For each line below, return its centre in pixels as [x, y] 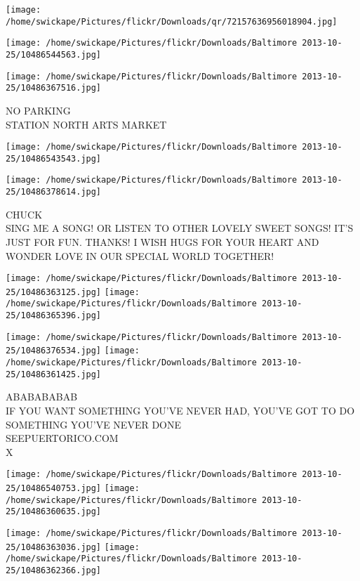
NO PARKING [38, 110]
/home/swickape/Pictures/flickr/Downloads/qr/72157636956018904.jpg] [172, 21]
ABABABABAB [42, 397]
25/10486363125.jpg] [54, 292]
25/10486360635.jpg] [54, 512]
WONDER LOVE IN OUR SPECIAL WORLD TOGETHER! [140, 255]
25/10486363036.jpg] [54, 547]
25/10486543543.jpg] [54, 158]
